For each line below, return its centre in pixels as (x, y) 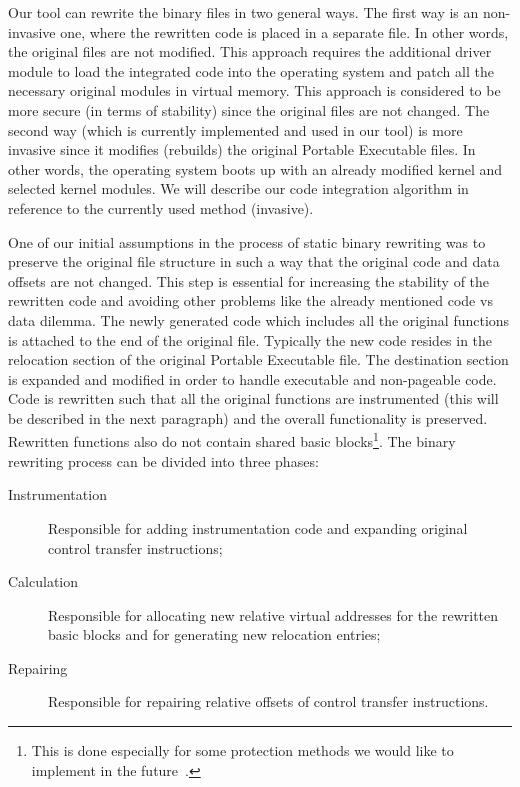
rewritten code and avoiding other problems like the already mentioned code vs (250, 300)
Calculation (43, 581)
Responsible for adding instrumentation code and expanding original (258, 527)
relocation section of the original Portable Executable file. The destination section (258, 359)
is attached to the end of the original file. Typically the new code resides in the (250, 339)
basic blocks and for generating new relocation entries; (214, 634)
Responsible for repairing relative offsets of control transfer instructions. (268, 701)
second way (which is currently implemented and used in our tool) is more (235, 129)
